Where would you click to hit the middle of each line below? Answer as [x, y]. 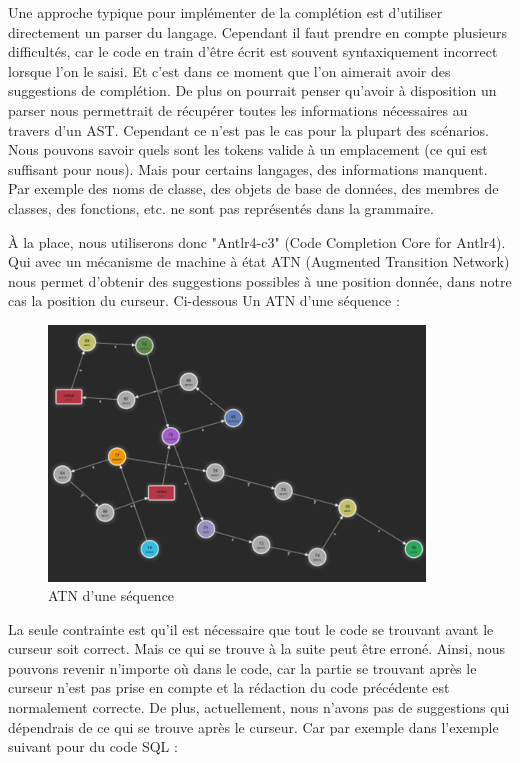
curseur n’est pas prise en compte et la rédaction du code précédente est [229, 687]
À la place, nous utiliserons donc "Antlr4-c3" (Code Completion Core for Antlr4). [257, 241]
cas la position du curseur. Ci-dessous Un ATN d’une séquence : [204, 300]
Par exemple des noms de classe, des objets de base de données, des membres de [253, 188]
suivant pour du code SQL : [93, 746]
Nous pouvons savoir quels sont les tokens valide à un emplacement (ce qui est [248, 149]
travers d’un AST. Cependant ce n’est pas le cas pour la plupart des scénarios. [248, 129]
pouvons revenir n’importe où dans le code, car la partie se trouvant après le [242, 667]
